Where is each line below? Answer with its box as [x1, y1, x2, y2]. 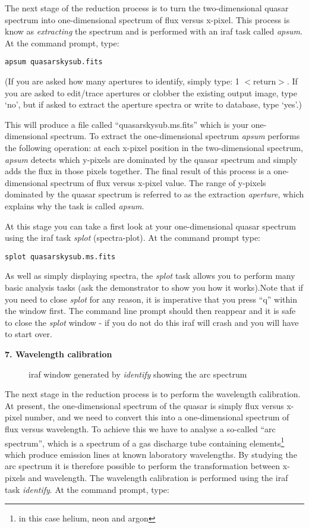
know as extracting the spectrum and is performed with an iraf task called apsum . [5, 25, 302, 37]
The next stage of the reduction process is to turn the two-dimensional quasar [5, 2, 289, 14]
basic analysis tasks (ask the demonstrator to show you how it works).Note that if [5, 281, 304, 293]
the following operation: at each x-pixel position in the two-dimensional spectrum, [5, 142, 303, 153]
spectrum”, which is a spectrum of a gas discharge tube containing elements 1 [5, 435, 285, 449]
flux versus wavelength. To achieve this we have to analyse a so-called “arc [5, 422, 276, 435]
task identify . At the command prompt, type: [5, 483, 169, 495]
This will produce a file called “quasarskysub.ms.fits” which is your [5, 118, 249, 130]
